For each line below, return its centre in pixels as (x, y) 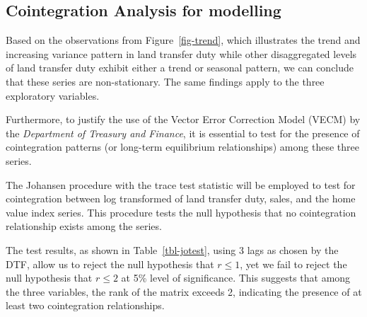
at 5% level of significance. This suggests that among (236, 278)
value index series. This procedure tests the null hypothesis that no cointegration (181, 212)
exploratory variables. (53, 95)
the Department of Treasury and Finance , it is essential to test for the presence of (183, 133)
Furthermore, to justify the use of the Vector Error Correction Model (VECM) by (183, 119)
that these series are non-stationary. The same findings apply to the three (165, 81)
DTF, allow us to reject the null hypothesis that (110, 264)
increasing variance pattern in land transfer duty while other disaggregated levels (181, 53)
